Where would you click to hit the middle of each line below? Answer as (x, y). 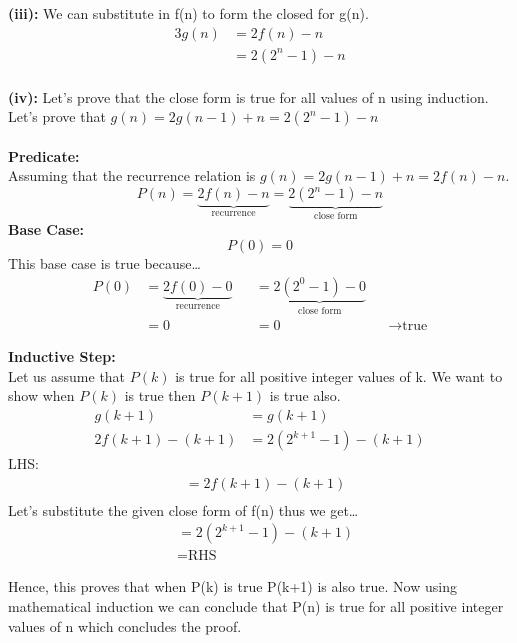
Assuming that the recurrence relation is (132, 175)
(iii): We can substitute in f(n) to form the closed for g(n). (188, 13)
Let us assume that (67, 375)
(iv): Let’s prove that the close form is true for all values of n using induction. (248, 96)
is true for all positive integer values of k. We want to (339, 375)
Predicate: (44, 155)
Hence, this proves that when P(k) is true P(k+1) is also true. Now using (232, 586)
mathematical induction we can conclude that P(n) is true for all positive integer (256, 605)
